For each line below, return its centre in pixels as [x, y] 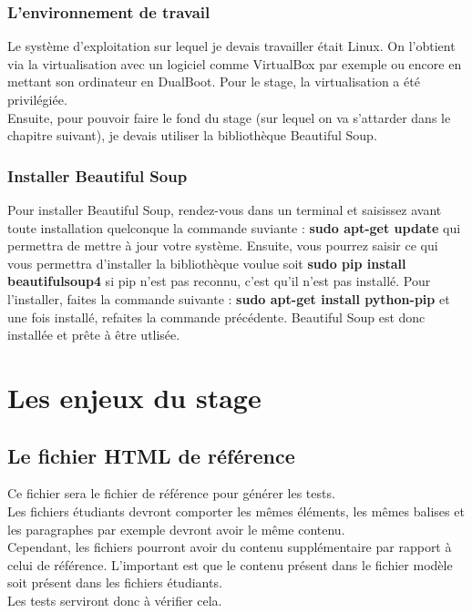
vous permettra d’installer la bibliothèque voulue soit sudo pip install [207, 263]
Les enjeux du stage [134, 397]
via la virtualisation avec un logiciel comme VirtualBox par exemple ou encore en [235, 63]
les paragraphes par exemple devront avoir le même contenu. [176, 529]
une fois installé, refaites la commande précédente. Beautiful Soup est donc [216, 317]
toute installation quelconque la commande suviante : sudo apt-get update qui [234, 227]
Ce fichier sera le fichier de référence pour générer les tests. [171, 493]
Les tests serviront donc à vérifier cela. [115, 600]
